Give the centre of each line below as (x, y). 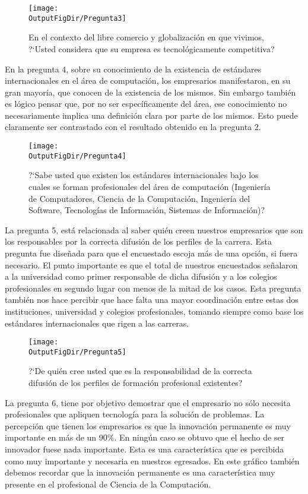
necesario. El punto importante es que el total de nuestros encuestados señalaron (151, 265)
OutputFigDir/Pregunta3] (77, 18)
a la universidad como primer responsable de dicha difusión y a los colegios (141, 276)
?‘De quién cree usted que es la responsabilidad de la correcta (140, 371)
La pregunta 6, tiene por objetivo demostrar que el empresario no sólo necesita (148, 402)
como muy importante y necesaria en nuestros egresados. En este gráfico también (152, 460)
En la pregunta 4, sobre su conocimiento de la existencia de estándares (133, 69)
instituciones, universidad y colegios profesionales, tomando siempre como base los (154, 311)
